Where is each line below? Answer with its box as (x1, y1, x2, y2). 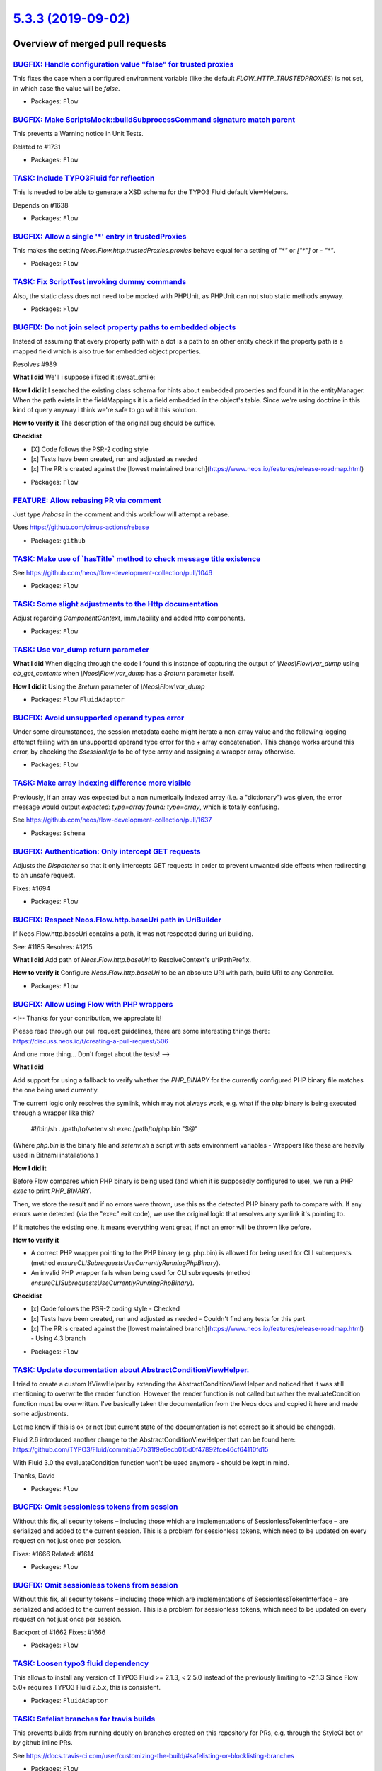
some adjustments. (13, 1410, 69, 1418)
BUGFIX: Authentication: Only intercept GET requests (13, 847, 201, 856)
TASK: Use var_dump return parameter (13, 645, 150, 655)
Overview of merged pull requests (13, 38, 167, 50)
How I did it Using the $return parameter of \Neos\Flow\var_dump (13, 682, 205, 691)
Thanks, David (13, 1471, 56, 1480)
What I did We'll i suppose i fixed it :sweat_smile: (13, 373, 156, 382)
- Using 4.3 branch (30, 1334, 86, 1342)
